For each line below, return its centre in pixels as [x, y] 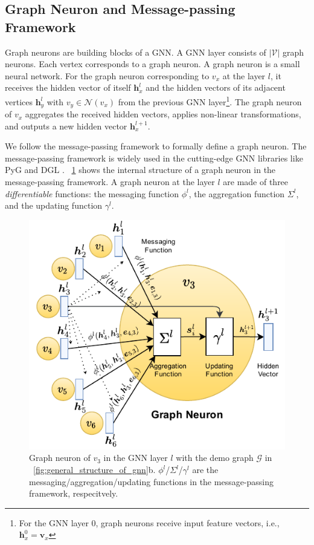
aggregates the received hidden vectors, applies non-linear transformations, [163, 114]
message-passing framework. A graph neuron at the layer [110, 182]
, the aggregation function [237, 193]
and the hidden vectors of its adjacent [216, 87]
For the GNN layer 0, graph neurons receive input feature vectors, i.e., [149, 522]
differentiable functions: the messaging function [92, 193]
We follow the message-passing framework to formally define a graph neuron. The [156, 146]
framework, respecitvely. [74, 493]
